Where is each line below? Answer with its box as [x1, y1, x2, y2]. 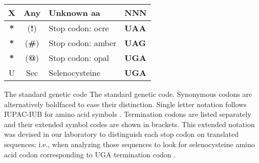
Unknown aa [49, 7, 100, 18]
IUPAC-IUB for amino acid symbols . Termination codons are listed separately [4, 109, 251, 119]
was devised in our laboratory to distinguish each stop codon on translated [4, 129, 239, 139]
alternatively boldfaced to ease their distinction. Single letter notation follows [4, 98, 247, 109]
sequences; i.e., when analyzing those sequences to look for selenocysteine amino [4, 138, 255, 149]
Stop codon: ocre [49, 22, 109, 34]
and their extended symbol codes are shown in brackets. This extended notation [4, 118, 255, 129]
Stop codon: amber [49, 37, 117, 49]
